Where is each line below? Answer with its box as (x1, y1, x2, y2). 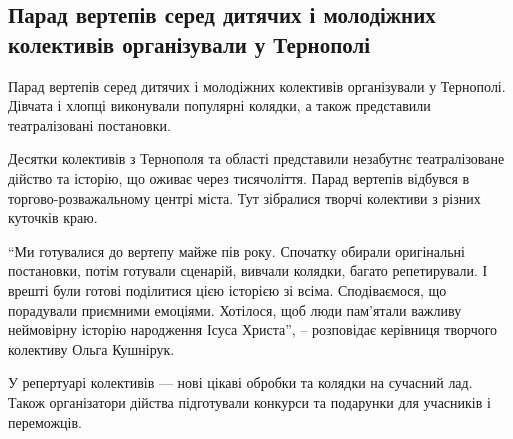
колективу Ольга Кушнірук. (8, 338, 175, 359)
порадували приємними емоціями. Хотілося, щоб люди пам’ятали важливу (8, 299, 462, 320)
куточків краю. (8, 207, 98, 228)
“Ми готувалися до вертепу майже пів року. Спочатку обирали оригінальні (8, 240, 465, 261)
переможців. (8, 411, 82, 432)
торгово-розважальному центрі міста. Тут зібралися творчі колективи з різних (8, 187, 481, 208)
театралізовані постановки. (8, 114, 171, 135)
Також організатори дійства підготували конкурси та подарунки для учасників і (8, 391, 491, 412)
